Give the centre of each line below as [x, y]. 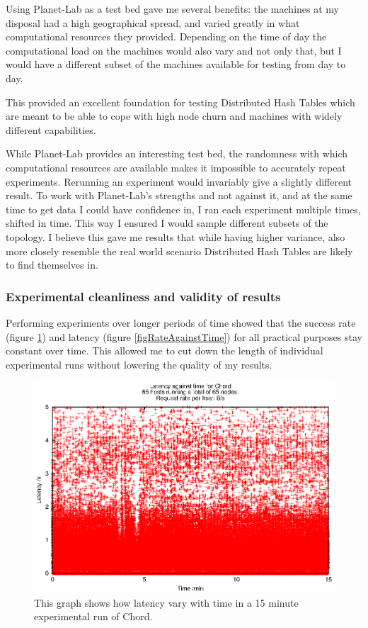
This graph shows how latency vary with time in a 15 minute [166, 602]
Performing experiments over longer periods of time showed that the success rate [181, 322]
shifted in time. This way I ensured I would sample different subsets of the [167, 223]
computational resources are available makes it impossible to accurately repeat [176, 167]
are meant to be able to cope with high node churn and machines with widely [174, 116]
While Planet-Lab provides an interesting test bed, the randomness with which [177, 153]
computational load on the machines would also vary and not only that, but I [174, 50]
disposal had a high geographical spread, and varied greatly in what [153, 22]
